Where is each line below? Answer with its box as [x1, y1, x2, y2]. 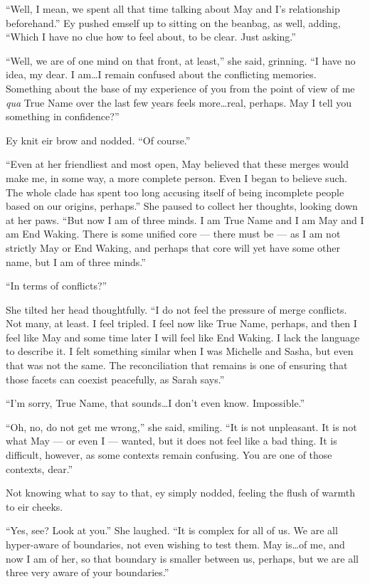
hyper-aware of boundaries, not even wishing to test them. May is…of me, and [6, 537, 345, 551]
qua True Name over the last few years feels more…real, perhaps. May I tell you [6, 95, 351, 110]
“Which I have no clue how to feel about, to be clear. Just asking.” [6, 29, 296, 44]
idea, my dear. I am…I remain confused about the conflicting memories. [6, 67, 317, 82]
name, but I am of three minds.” [6, 254, 146, 269]
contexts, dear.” [6, 461, 73, 476]
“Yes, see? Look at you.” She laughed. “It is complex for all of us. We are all [6, 523, 338, 538]
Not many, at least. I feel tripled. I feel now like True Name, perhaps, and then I [6, 316, 357, 331]
